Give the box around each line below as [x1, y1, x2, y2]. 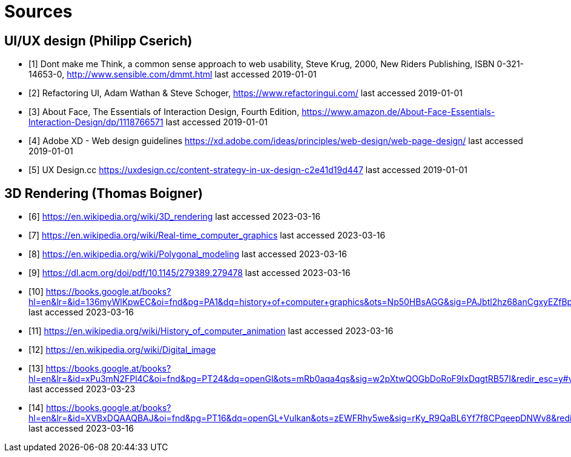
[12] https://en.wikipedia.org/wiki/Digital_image [28, 344, 216, 355]
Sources [4, 1, 73, 22]
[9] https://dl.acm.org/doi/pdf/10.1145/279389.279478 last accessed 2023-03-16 [28, 268, 351, 278]
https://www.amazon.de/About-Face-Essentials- [302, 107, 495, 117]
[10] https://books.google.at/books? [28, 286, 171, 297]
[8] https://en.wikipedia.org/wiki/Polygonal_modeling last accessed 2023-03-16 [28, 249, 347, 260]
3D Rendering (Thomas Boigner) [4, 185, 203, 201]
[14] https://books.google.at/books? [28, 403, 171, 413]
